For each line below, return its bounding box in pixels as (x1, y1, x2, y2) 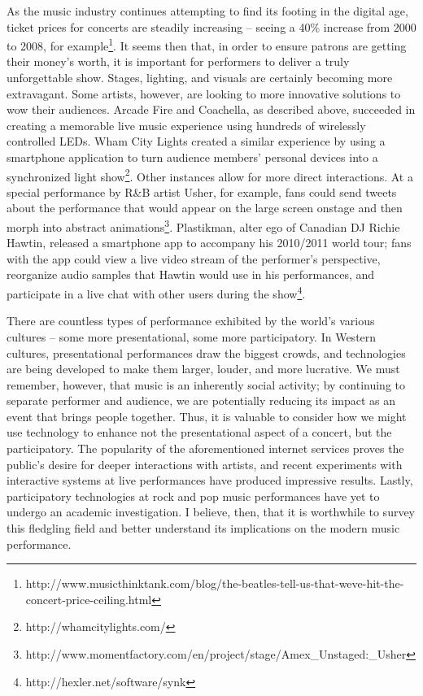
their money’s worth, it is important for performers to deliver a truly (7, 53, 350, 70)
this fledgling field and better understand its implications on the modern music (7, 520, 400, 537)
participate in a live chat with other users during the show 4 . (7, 283, 306, 302)
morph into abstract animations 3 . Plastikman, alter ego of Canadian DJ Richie (7, 216, 400, 235)
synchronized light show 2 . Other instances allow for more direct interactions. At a (7, 165, 413, 185)
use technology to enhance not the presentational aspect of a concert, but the (7, 424, 392, 441)
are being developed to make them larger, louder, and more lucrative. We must (7, 360, 400, 377)
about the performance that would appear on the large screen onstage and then (7, 199, 403, 216)
